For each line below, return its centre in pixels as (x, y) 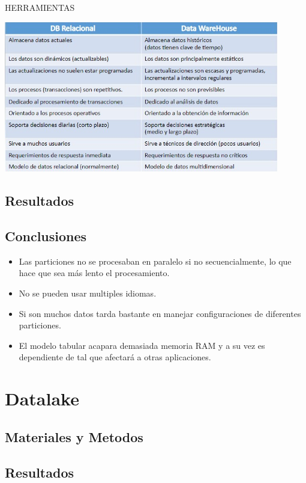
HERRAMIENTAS (40, 7)
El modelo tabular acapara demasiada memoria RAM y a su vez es (142, 345)
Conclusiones (46, 236)
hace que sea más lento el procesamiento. (94, 273)
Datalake (42, 398)
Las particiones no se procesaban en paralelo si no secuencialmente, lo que (155, 261)
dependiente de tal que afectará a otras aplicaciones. (115, 357)
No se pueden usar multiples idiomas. (88, 293)
